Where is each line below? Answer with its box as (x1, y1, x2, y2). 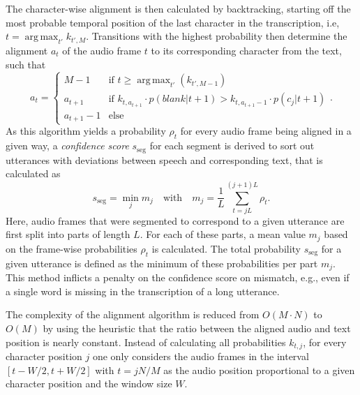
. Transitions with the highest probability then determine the (86, 29, 347, 43)
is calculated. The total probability (151, 241, 301, 255)
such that (6, 57, 46, 71)
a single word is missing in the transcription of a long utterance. (6, 283, 280, 298)
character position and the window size (6, 376, 172, 391)
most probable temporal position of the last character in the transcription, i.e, (6, 15, 340, 29)
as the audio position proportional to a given (163, 362, 355, 377)
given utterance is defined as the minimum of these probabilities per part (6, 255, 318, 270)
